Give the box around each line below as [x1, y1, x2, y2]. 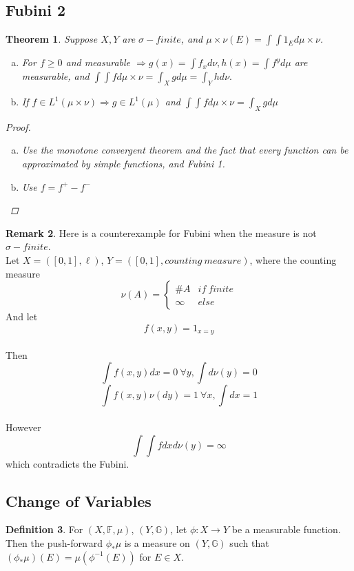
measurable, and [21, 69, 90, 83]
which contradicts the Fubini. [6, 456, 129, 470]
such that [229, 535, 269, 550]
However [6, 419, 41, 434]
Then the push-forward [6, 535, 103, 550]
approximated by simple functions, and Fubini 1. [21, 156, 225, 170]
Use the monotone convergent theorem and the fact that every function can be [21, 143, 348, 157]
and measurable [65, 55, 131, 70]
